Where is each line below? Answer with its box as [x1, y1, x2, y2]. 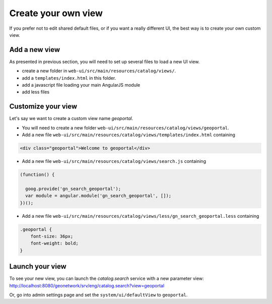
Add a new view [9, 45, 60, 54]
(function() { [20, 172, 55, 177]
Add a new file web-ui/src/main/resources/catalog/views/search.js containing [22, 158, 207, 164]
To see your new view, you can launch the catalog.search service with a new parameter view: [9, 275, 204, 282]
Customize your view [9, 102, 78, 111]
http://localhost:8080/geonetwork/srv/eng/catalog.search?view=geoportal [9, 282, 165, 288]
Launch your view [9, 262, 66, 271]
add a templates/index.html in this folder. [22, 75, 116, 81]
